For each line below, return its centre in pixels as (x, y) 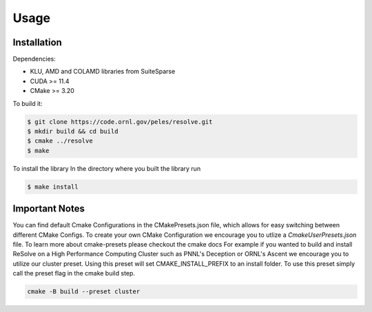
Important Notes (49, 209)
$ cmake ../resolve (60, 141)
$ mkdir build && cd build (73, 131)
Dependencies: (34, 59)
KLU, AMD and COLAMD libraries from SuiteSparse (103, 72)
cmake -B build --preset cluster (84, 292)
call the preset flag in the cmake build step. (74, 273)
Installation (37, 42)
